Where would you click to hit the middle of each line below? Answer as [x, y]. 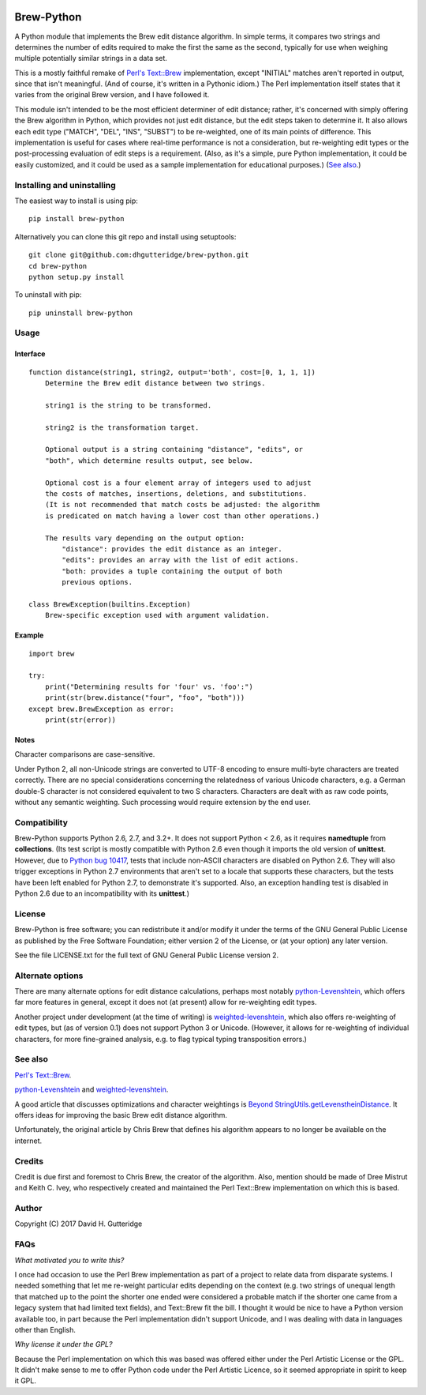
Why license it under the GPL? [64, 1344]
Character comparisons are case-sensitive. [85, 754]
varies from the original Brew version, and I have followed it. [112, 95]
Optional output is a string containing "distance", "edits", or [174, 449]
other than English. [45, 1329]
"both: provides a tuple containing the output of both [172, 571]
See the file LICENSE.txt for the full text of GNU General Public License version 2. [147, 955]
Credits [29, 1161]
